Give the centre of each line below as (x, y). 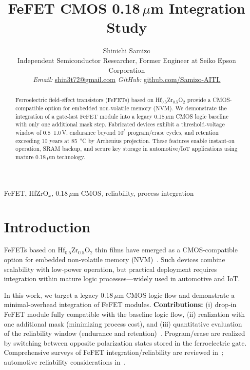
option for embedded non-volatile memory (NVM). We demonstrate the (136, 108)
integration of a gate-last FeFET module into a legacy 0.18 (90, 116)
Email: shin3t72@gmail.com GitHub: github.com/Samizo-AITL (127, 79)
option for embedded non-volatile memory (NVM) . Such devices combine (115, 259)
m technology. (68, 157)
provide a (199, 100)
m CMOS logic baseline (199, 116)
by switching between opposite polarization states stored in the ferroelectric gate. (125, 342)
